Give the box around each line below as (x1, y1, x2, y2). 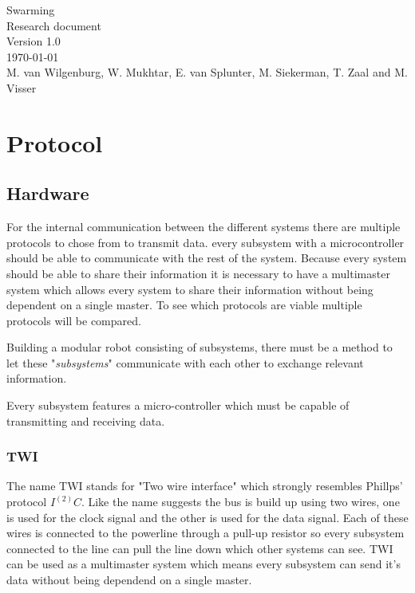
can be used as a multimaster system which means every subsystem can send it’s (6, 556, 401, 572)
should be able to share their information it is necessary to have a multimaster (6, 265, 390, 281)
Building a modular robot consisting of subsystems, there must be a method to (6, 339, 393, 355)
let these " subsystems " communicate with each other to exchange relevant (6, 354, 364, 371)
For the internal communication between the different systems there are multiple (6, 218, 401, 235)
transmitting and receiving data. (6, 412, 165, 429)
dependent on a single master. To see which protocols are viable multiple (6, 296, 362, 313)
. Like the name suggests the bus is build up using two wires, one (81, 493, 400, 510)
